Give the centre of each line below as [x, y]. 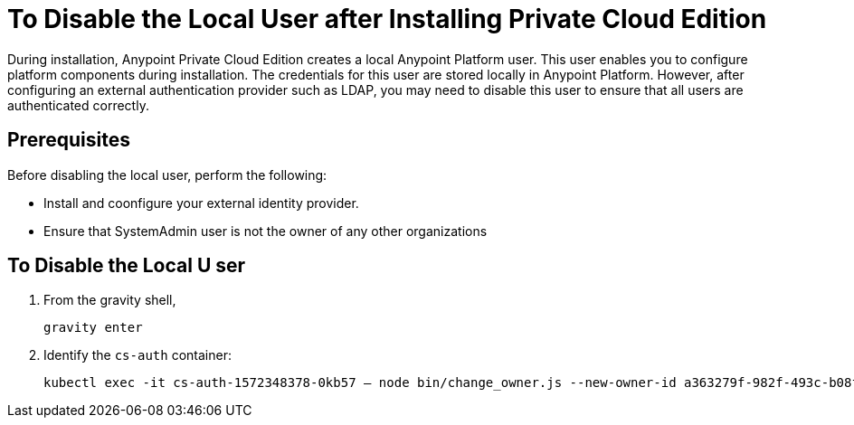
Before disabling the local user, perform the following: [167, 175]
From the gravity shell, [110, 300]
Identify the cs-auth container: [138, 355]
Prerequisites [69, 140]
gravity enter [93, 328]
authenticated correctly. [78, 105]
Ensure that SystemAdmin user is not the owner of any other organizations [266, 231]
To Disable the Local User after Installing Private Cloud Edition [387, 19]
